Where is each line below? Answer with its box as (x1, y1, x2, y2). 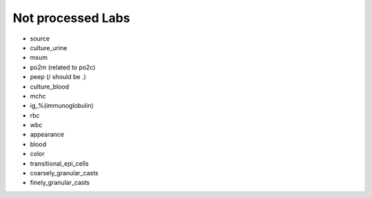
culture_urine (30, 43, 68, 52)
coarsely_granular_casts (30, 169, 99, 177)
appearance (30, 131, 65, 139)
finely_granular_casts (30, 179, 90, 187)
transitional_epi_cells (30, 159, 89, 168)
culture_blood (30, 82, 70, 91)
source (30, 34, 50, 43)
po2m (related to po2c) (30, 63, 96, 71)
